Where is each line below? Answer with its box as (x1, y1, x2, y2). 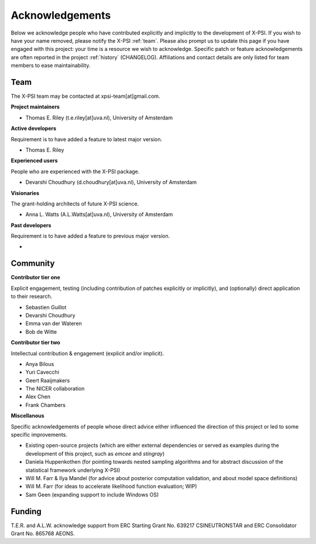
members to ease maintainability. (11, 62, 91, 69)
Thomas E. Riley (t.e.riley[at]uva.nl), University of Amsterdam (25, 114, 173, 121)
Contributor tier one (11, 274, 61, 281)
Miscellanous (11, 412, 44, 419)
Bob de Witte (25, 328, 57, 335)
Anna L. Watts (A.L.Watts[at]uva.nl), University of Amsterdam (25, 211, 173, 218)
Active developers (11, 125, 57, 132)
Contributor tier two (11, 339, 61, 346)
